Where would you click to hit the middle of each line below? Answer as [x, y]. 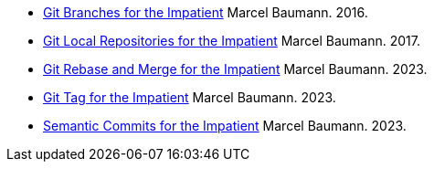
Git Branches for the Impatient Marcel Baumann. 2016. [206, 12]
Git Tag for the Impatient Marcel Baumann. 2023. [190, 97]
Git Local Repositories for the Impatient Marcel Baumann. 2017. [232, 41]
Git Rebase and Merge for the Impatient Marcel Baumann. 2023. [235, 69]
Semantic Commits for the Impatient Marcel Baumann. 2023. [225, 126]
